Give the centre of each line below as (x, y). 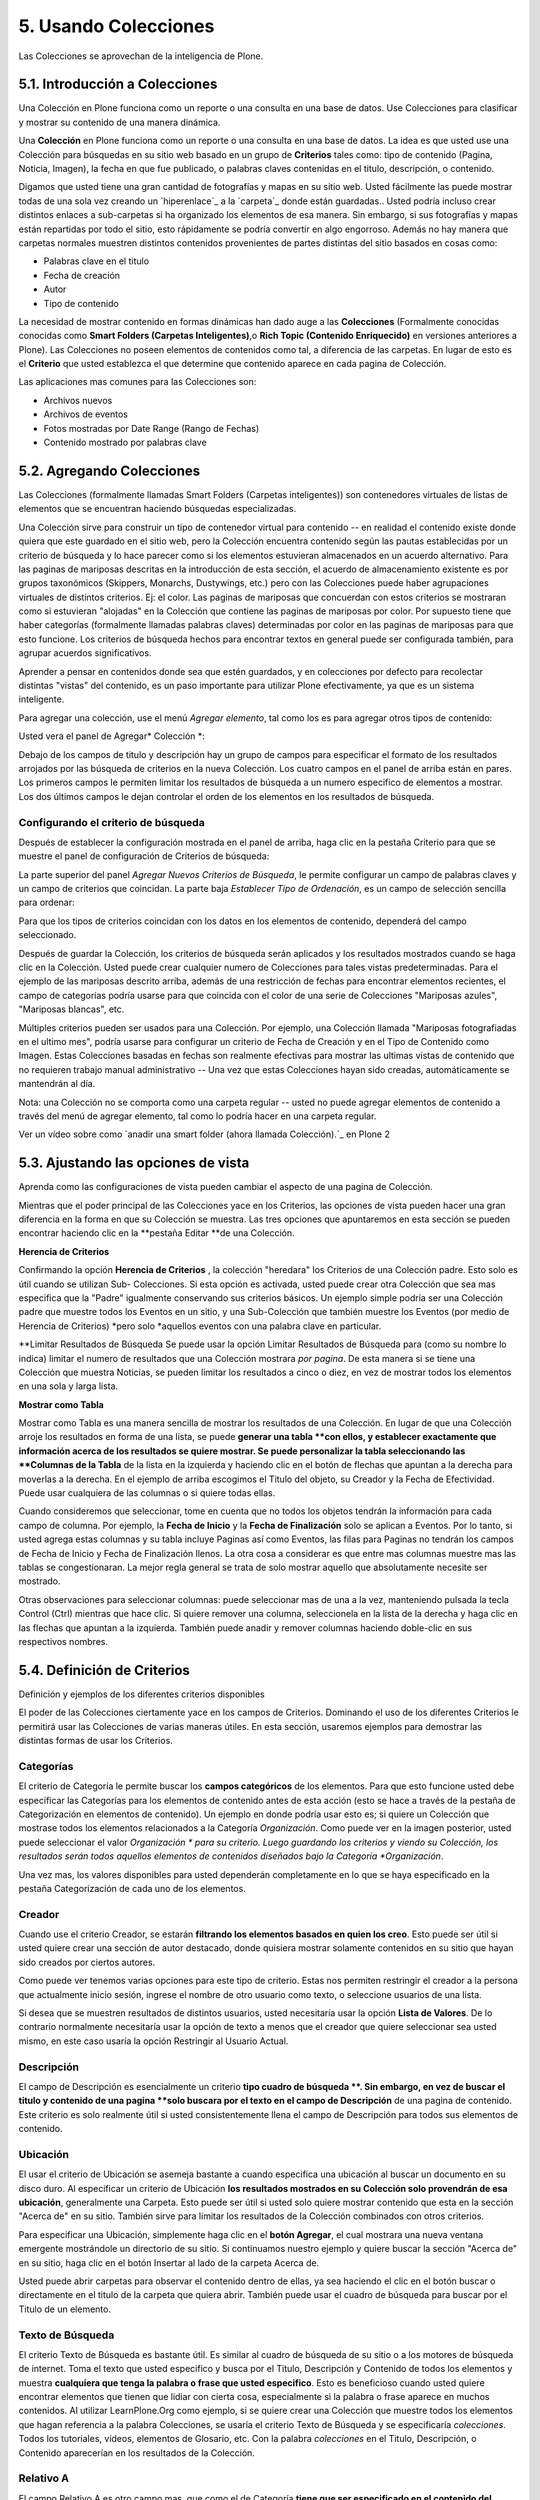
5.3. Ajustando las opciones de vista (134, 1163)
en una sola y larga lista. (68, 1386)
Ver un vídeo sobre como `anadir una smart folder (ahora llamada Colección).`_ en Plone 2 (204, 1134)
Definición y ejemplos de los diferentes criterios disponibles (141, 1694)
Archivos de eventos (86, 414)
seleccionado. (47, 935)
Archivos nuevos (78, 400)
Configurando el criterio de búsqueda (111, 822)
